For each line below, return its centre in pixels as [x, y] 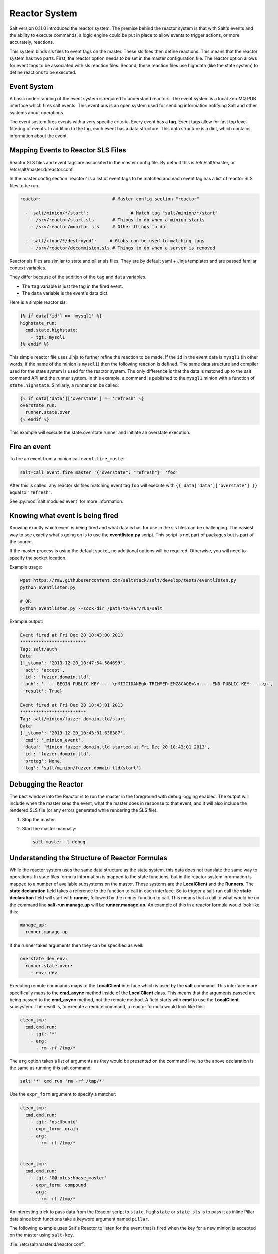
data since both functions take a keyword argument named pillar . [79, 1219]
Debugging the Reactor [46, 784]
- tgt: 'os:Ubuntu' [54, 1122]
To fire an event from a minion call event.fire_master [68, 458]
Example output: [26, 621]
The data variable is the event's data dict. [65, 293]
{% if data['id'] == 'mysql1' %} [61, 316]
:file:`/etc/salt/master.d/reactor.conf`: [47, 1244]
